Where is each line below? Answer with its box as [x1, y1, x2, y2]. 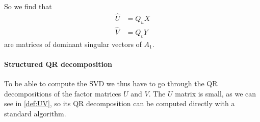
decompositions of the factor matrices [4, 88, 121, 99]
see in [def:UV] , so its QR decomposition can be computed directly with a [4, 98, 235, 109]
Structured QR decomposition [4, 58, 112, 69]
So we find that [4, 1, 52, 11]
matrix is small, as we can [175, 88, 256, 99]
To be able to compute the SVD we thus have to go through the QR [4, 78, 218, 89]
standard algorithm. [4, 108, 66, 118]
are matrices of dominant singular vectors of [4, 38, 142, 49]
